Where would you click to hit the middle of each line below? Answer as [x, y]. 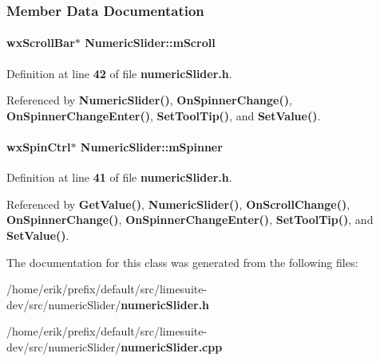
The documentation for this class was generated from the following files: [182, 262]
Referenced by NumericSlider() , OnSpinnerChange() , [149, 100]
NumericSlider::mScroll [150, 43]
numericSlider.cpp [172, 346]
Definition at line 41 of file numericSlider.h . [119, 177]
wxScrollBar [41, 43]
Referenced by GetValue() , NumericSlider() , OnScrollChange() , [178, 204]
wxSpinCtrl [39, 147]
